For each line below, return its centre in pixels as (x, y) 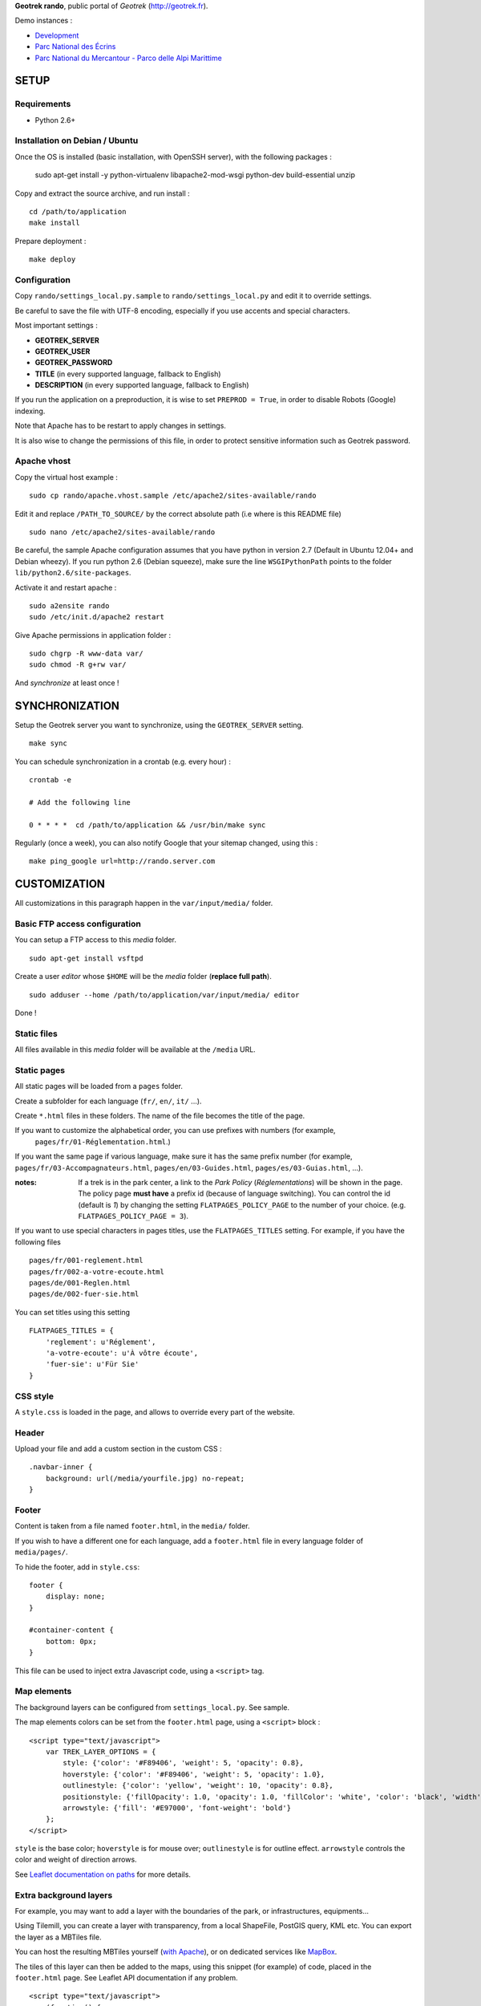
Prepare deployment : (51, 241)
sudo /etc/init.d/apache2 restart (97, 617)
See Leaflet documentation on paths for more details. (103, 1874)
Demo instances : (44, 21)
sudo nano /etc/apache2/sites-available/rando (122, 532)
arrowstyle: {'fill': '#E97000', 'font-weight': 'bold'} (177, 1808)
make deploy (53, 260)
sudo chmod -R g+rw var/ (78, 665)
